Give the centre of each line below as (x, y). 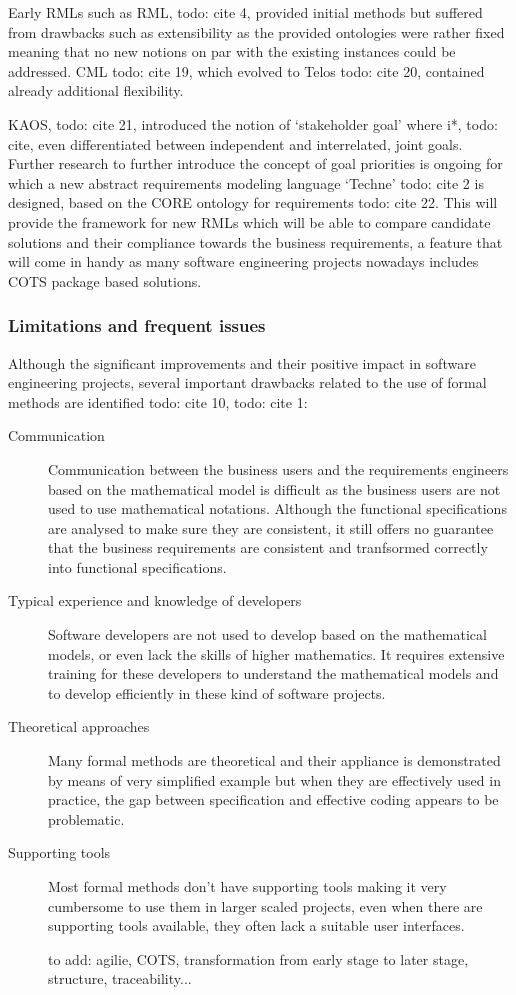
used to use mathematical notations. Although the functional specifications (277, 508)
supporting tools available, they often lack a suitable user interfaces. (256, 925)
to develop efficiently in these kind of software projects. (217, 692)
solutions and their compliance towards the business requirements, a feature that (255, 241)
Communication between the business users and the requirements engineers (278, 468)
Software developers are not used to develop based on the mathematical (267, 634)
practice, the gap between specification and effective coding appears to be (273, 799)
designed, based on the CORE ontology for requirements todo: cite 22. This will (253, 202)
